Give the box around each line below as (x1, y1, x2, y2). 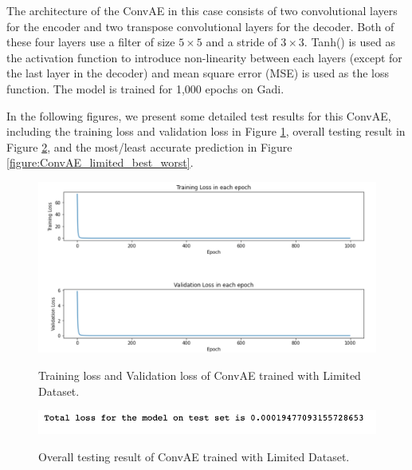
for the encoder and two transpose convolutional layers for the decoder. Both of (6, 18, 394, 34)
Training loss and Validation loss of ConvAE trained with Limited (38, 367, 361, 384)
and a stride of (206, 34, 277, 50)
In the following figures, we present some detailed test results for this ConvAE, (6, 107, 391, 124)
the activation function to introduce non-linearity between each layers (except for (6, 49, 402, 65)
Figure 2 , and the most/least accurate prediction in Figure (6, 138, 292, 155)
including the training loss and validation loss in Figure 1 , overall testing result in (6, 123, 406, 140)
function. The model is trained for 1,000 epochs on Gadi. (6, 80, 284, 97)
